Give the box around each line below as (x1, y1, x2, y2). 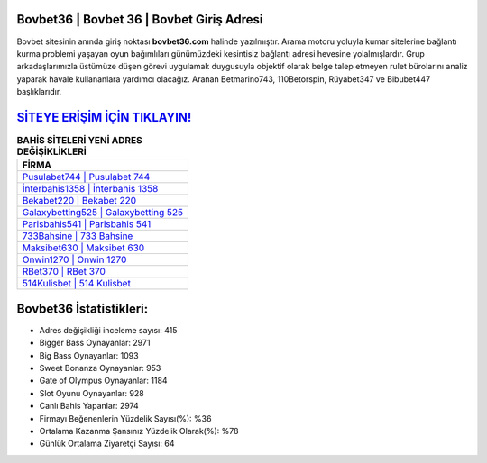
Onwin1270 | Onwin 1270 (22, 253, 127, 266)
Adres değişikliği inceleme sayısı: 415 (39, 324, 178, 335)
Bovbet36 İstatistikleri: (16, 301, 149, 316)
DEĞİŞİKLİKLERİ (16, 145, 87, 158)
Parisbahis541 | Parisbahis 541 (22, 218, 152, 231)
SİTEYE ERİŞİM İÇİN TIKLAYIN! (16, 109, 192, 125)
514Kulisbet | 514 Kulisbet (22, 277, 131, 290)
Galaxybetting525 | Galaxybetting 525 (22, 206, 184, 219)
